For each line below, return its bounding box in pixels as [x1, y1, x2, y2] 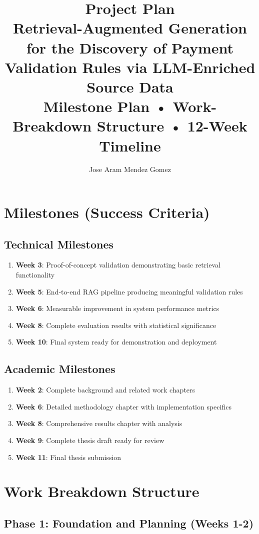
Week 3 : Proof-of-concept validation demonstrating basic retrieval [15, 259, 220, 270]
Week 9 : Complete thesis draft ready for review [15, 434, 164, 445]
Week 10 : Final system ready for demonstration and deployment [15, 336, 217, 347]
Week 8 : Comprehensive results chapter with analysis [15, 418, 182, 428]
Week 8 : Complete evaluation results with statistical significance [15, 319, 216, 330]
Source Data [86, 76, 173, 96]
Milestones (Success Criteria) [4, 202, 210, 222]
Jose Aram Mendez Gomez [89, 164, 171, 174]
